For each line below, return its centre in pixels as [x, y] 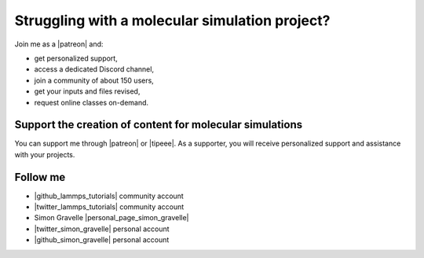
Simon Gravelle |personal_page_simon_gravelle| [111, 218]
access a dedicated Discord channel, [94, 69]
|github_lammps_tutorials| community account [109, 196]
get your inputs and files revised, [87, 91]
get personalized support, [76, 58]
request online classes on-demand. [91, 102]
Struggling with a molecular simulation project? [172, 20]
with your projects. [45, 154]
